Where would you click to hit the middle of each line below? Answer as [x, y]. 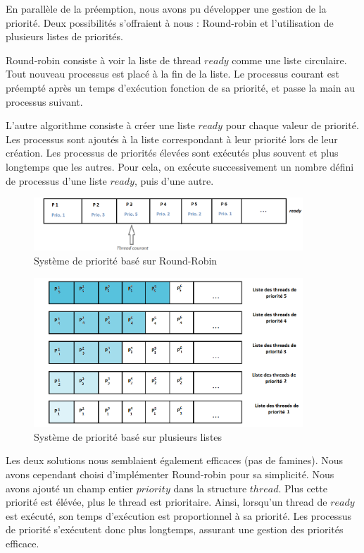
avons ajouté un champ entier [69, 488]
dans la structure [210, 488]
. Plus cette [303, 488]
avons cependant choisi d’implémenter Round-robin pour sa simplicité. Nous [170, 474]
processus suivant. [44, 101]
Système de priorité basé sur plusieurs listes [128, 436]
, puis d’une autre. [174, 180]
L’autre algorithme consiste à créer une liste [100, 125]
